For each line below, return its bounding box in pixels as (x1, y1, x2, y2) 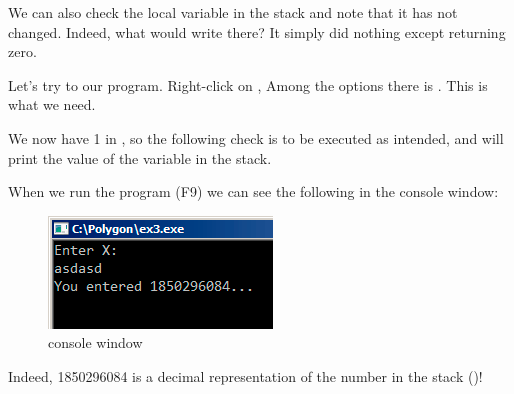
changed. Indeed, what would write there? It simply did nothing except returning (8, 21, 506, 42)
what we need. (8, 94, 96, 115)
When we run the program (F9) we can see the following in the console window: (8, 181, 499, 202)
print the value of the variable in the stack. (8, 147, 272, 168)
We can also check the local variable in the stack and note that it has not (8, 2, 458, 22)
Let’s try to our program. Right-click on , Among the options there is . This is (8, 74, 488, 95)
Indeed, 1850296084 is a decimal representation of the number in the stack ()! (8, 365, 483, 386)
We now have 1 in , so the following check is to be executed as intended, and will (8, 127, 504, 148)
